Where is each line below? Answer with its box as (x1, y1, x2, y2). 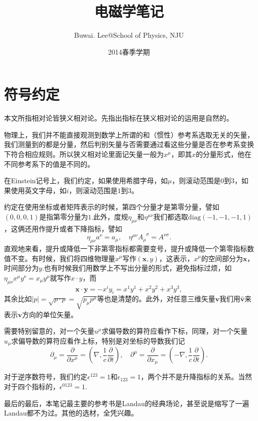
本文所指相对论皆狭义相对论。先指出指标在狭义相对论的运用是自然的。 (4, 113, 233, 123)
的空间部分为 (201, 253, 243, 263)
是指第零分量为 (39, 211, 88, 221)
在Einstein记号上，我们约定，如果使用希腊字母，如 (4, 175, 168, 186)
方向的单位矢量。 (22, 309, 78, 319)
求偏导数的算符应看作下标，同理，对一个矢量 (101, 326, 248, 336)
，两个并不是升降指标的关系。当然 (140, 371, 252, 382)
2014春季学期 (108, 46, 150, 57)
